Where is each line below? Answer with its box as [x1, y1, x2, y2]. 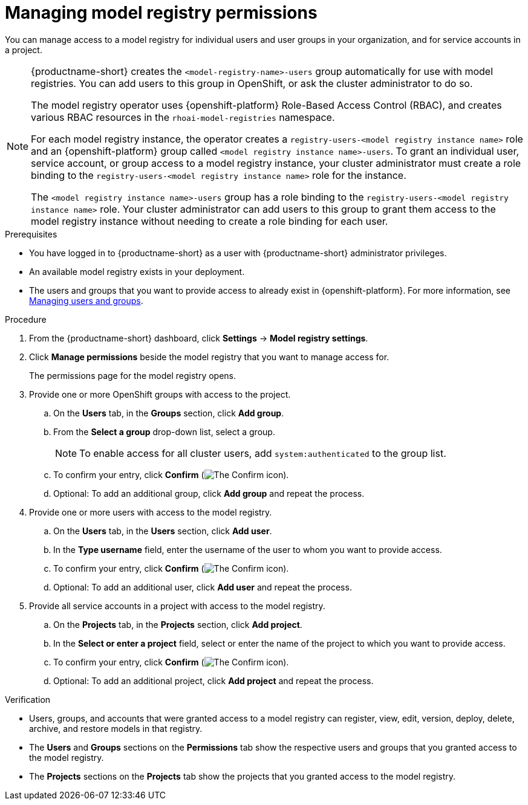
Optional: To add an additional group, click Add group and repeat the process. [53, 488, 365, 499]
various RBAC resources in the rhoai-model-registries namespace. [31, 111, 335, 123]
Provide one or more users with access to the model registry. [29, 506, 272, 517]
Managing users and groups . [29, 295, 143, 306]
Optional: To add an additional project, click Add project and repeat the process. [53, 675, 374, 686]
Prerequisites [5, 228, 57, 239]
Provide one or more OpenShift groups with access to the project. [29, 389, 291, 399]
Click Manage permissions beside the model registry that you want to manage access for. [29, 351, 389, 362]
